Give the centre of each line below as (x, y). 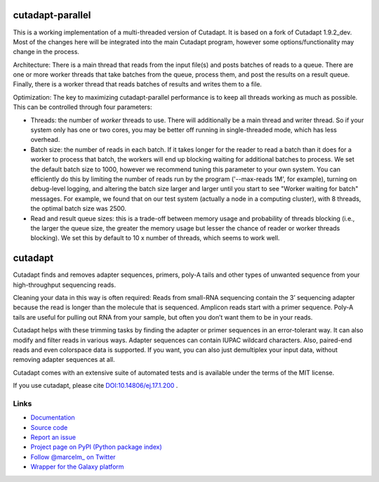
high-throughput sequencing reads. (64, 285)
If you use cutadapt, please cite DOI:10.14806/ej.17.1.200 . (95, 386)
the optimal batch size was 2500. (78, 209)
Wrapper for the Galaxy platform (77, 467)
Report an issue (53, 437)
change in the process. (46, 52)
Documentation (53, 417)
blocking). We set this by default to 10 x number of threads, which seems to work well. (155, 238)
